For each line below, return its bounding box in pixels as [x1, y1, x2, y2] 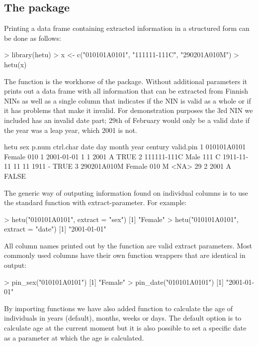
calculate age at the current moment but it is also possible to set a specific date [4, 323, 247, 333]
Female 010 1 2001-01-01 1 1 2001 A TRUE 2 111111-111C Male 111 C [4, 151, 221, 161]
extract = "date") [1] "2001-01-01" [4, 224, 106, 234]
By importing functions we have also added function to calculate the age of [4, 303, 233, 313]
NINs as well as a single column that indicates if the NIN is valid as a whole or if [4, 95, 251, 106]
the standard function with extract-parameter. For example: [4, 197, 187, 208]
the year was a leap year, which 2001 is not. [4, 124, 137, 135]
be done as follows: [4, 32, 61, 43]
